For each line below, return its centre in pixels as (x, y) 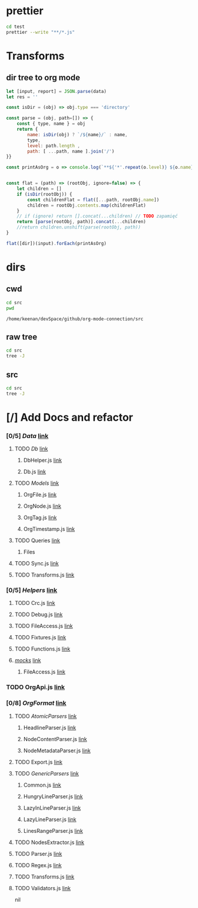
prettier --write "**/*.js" (41, 32)
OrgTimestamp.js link (49, 529)
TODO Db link (31, 449)
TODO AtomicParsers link (46, 716)
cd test (16, 27)
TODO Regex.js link (38, 865)
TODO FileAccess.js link (44, 626)
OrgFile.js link (40, 495)
